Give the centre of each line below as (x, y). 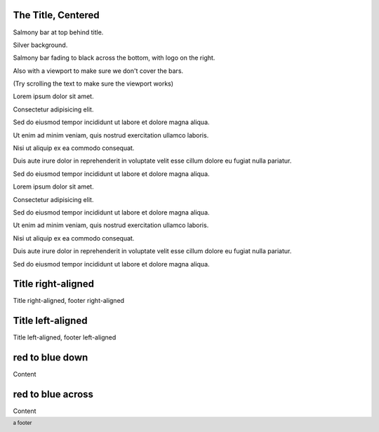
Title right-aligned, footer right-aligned (69, 301)
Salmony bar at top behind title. (58, 32)
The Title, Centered (56, 15)
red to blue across (53, 394)
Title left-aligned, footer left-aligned (65, 337)
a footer (22, 423)
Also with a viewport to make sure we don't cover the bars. (98, 71)
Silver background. (40, 45)
